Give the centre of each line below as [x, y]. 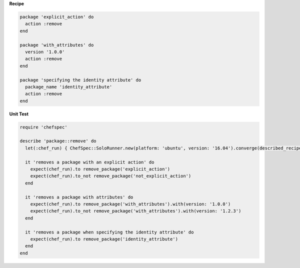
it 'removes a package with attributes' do [79, 197]
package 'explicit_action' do [57, 17]
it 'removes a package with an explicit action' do [90, 162]
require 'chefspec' [43, 127]
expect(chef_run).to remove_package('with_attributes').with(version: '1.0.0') [130, 204]
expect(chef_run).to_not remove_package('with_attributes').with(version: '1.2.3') [136, 211]
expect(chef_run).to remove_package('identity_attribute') [104, 239]
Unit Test [19, 114]
